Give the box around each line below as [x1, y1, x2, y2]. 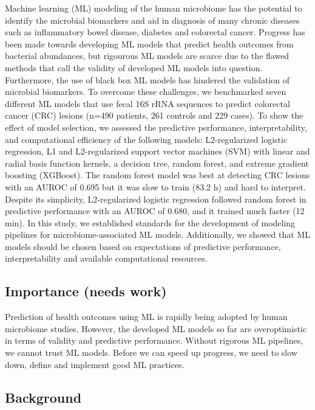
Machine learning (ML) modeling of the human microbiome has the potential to [5, 2, 302, 14]
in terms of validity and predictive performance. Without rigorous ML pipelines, [5, 334, 303, 347]
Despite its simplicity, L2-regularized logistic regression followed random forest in [5, 192, 307, 205]
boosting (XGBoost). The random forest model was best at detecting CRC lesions [5, 169, 310, 181]
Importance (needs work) [5, 282, 167, 301]
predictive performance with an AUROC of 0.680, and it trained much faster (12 [5, 204, 305, 217]
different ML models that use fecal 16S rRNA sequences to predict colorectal [5, 97, 290, 109]
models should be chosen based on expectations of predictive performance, [5, 240, 281, 252]
